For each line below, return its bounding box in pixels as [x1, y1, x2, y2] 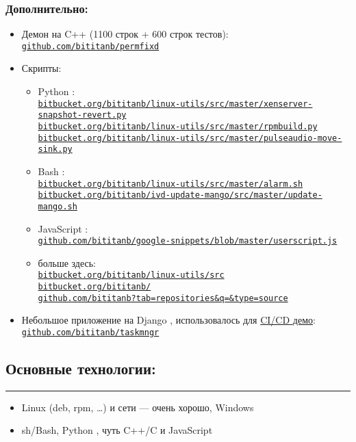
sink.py [38, 144, 73, 155]
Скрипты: [21, 61, 62, 75]
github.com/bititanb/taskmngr [21, 327, 160, 337]
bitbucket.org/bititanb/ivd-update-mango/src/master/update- [38, 190, 322, 200]
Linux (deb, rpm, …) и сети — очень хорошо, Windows [21, 400, 254, 414]
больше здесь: [38, 255, 97, 270]
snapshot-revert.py [38, 110, 127, 120]
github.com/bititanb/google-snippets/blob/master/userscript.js [38, 236, 338, 246]
